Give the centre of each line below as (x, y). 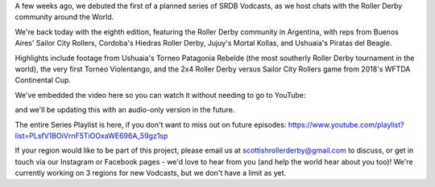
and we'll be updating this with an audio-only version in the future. (125, 110)
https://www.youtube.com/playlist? (346, 124)
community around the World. (64, 17)
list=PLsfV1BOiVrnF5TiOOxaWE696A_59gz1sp (91, 136)
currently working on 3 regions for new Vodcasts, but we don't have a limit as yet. (151, 173)
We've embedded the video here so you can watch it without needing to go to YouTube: (160, 95)
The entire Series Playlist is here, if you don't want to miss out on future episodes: (151, 124)
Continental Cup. (43, 80)
